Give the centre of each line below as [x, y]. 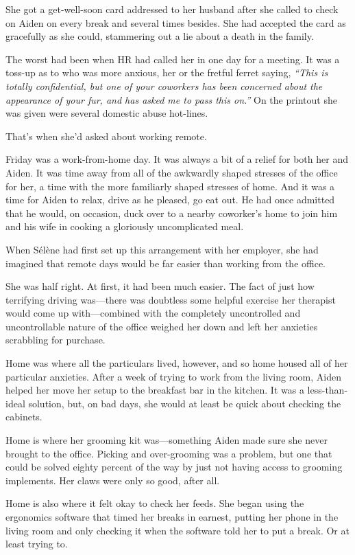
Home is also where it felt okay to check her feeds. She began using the [155, 503]
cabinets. [24, 417]
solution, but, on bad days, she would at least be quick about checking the [185, 403]
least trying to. [37, 544]
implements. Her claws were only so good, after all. [113, 480]
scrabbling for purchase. [56, 340]
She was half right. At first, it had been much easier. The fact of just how [160, 286]
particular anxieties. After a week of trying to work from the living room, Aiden [173, 376]
